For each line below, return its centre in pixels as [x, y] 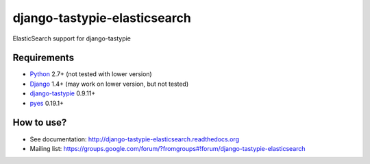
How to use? [40, 122]
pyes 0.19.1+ [47, 103]
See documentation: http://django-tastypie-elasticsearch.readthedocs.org [135, 139]
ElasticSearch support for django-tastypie [72, 38]
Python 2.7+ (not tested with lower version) [91, 74]
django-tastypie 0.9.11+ [63, 93]
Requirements [44, 58]
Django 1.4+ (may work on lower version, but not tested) [109, 84]
